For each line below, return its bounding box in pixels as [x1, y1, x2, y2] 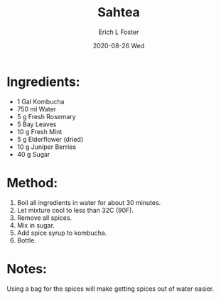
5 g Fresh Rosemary [16, 112, 76, 121]
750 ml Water [16, 104, 57, 113]
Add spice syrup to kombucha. [16, 228, 107, 237]
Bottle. [16, 235, 37, 245]
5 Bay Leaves [16, 120, 57, 128]
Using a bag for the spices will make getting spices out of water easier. [6, 284, 215, 293]
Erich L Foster [98, 28, 139, 36]
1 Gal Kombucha [16, 97, 65, 106]
